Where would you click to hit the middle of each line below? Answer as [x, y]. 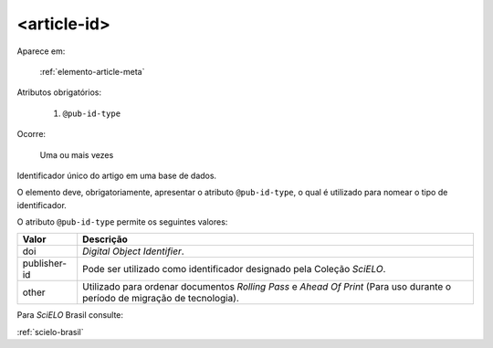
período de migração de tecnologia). [161, 299]
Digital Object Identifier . [133, 251]
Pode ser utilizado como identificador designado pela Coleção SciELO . [234, 269]
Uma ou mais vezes [77, 154]
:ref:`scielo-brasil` [50, 332]
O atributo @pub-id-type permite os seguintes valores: [122, 222]
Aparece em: [41, 51]
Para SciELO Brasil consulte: [70, 315]
